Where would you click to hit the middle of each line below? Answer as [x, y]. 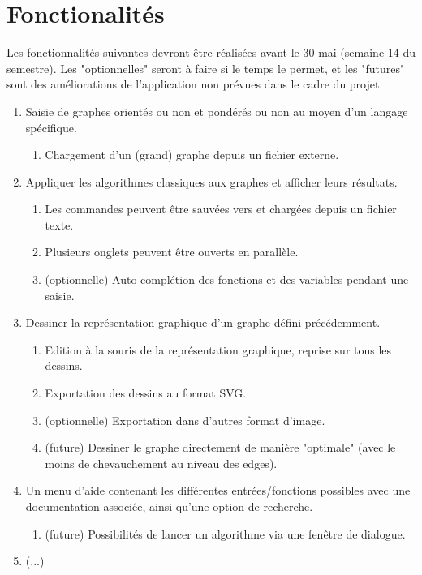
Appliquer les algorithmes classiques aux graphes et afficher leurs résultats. [211, 181]
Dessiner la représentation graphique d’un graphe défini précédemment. [203, 322]
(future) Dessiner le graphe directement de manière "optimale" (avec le [220, 447]
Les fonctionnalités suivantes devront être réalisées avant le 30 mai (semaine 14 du [211, 52]
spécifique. [51, 127]
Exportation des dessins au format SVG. [146, 393]
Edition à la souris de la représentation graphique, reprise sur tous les [218, 349]
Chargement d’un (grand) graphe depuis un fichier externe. [192, 154]
